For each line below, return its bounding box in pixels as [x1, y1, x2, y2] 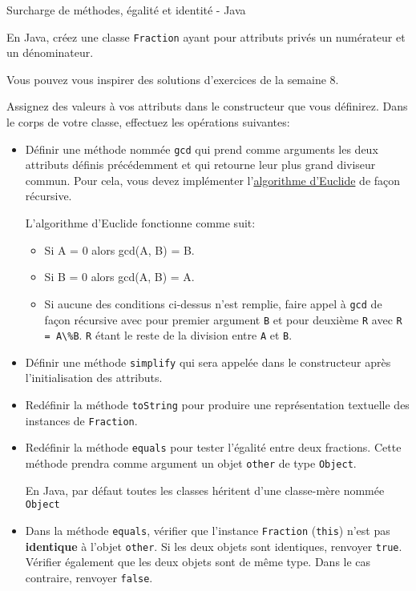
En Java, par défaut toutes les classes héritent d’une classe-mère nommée [25, 481, 385, 498]
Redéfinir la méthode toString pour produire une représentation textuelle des [25, 396, 410, 413]
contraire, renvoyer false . [25, 569, 153, 585]
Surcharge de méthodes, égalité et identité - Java [6, 2, 246, 18]
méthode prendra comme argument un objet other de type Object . [25, 455, 357, 472]
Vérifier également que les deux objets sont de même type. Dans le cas [25, 553, 371, 570]
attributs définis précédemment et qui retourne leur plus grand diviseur [25, 156, 376, 173]
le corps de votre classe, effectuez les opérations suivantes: [6, 114, 290, 131]
